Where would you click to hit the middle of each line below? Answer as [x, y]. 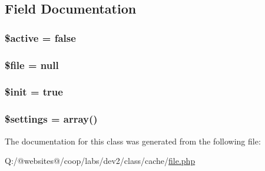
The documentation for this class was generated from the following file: [133, 141]
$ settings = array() [51, 119]
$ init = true [34, 92]
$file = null [32, 65]
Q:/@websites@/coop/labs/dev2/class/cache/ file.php [100, 161]
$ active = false [40, 37]
